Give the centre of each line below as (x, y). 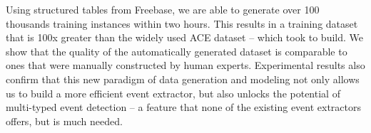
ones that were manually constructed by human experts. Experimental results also (185, 65)
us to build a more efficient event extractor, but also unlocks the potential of (173, 93)
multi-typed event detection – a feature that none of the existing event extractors (184, 107)
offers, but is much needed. (64, 121)
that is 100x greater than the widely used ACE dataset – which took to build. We (185, 37)
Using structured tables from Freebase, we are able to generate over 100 (163, 9)
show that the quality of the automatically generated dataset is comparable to (177, 51)
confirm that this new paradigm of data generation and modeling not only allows (183, 79)
